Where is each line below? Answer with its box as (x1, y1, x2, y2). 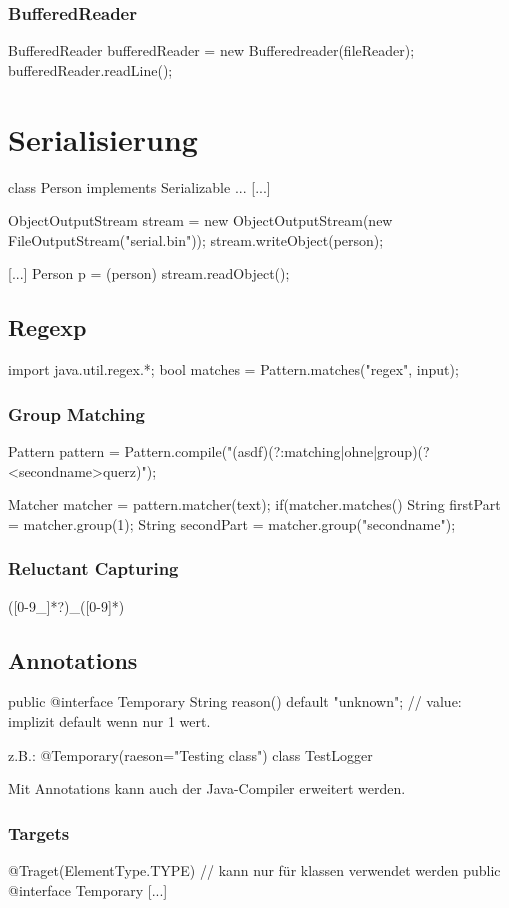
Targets (8, 820, 70, 845)
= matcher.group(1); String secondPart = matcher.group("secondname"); (8, 513, 456, 534)
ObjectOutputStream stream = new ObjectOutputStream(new (8, 210, 393, 231)
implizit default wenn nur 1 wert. (8, 710, 211, 731)
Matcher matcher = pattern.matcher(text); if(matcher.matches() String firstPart (8, 494, 501, 515)
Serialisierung (8, 118, 198, 159)
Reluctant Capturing (8, 556, 179, 581)
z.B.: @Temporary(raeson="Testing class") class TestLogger (8, 744, 373, 765)
